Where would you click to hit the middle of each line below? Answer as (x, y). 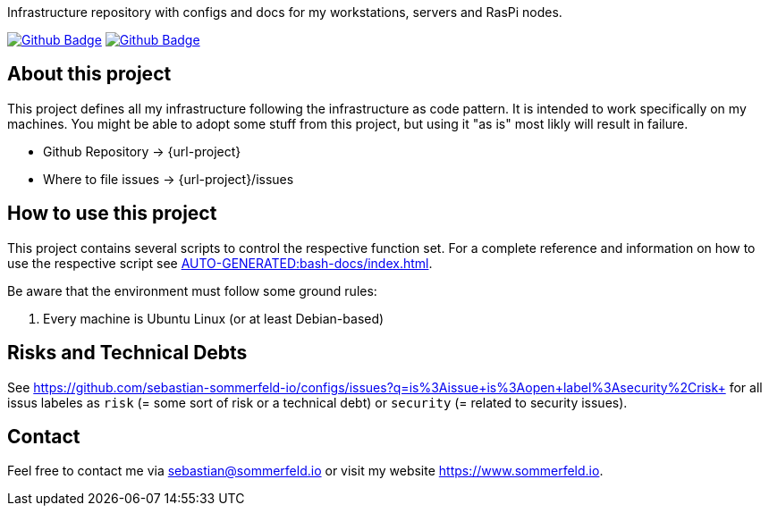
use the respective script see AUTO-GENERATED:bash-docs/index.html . (220, 263)
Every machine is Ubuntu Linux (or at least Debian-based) (214, 318)
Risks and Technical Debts (127, 353)
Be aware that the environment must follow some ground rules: (192, 290)
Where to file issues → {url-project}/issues (169, 179)
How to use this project (112, 214)
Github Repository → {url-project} (142, 151)
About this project (89, 74)
